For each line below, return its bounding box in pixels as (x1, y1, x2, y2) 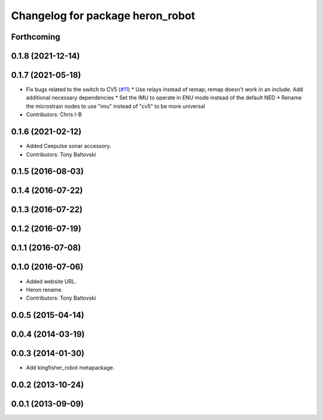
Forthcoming (11, 32, 60, 42)
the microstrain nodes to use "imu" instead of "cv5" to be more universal (26, 102, 206, 110)
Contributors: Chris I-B (26, 111, 82, 118)
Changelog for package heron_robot (11, 9, 196, 22)
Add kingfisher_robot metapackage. (26, 364, 115, 371)
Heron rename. (26, 286, 63, 293)
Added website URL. (26, 277, 77, 285)
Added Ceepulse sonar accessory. (26, 143, 111, 150)
